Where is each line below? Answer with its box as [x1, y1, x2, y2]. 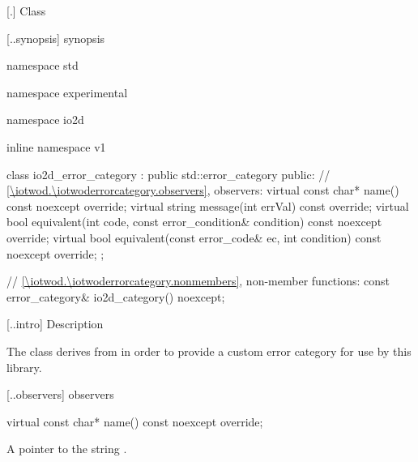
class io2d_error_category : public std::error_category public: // [6, 165, 331, 182]
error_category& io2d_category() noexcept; [6, 288, 225, 305]
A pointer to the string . [6, 440, 127, 457]
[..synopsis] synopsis [6, 29, 105, 46]
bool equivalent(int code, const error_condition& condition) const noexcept [6, 213, 382, 230]
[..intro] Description [6, 315, 104, 332]
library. [6, 358, 42, 375]
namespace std [6, 57, 79, 74]
